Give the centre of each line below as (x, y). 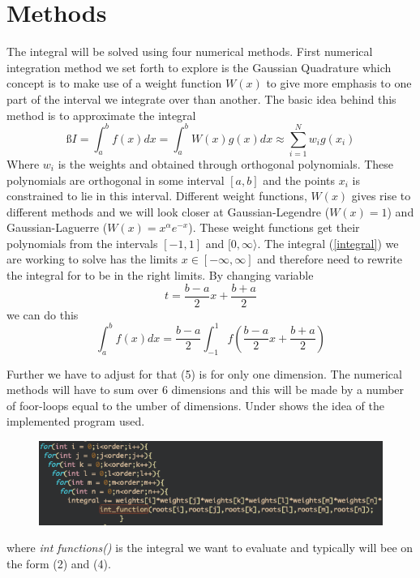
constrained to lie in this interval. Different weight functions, (157, 196)
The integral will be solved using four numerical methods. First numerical (190, 51)
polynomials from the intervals (82, 243)
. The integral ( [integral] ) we (328, 243)
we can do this (43, 314)
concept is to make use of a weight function (114, 83)
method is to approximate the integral (101, 115)
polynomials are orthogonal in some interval (116, 180)
